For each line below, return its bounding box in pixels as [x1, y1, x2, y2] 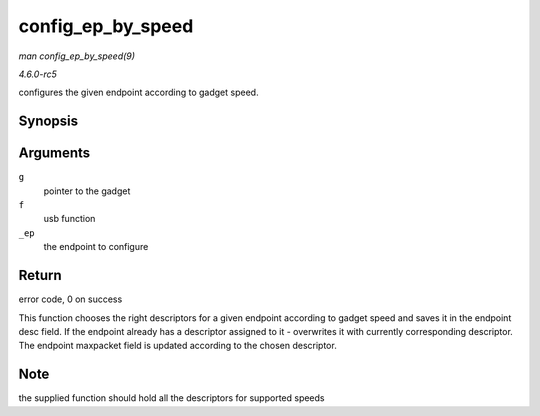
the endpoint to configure [43, 241, 149, 253]
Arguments [18, 145, 91, 162]
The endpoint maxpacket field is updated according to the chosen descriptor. [18, 340, 337, 352]
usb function [43, 213, 96, 225]
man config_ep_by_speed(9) [18, 50, 135, 62]
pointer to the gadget [43, 185, 131, 197]
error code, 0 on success [18, 293, 123, 305]
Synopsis [18, 113, 79, 130]
